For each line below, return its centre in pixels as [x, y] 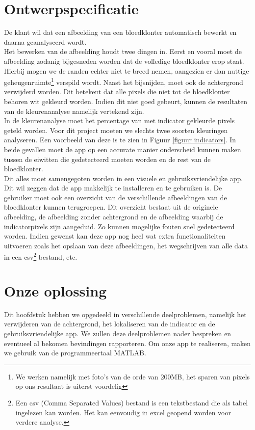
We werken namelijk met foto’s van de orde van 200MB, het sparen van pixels [133, 376]
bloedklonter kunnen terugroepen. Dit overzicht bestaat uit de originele [111, 207]
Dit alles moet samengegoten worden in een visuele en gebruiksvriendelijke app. [124, 178]
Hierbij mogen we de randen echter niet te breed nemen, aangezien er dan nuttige [127, 70]
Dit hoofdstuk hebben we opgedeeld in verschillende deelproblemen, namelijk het [125, 314]
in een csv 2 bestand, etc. [41, 256]
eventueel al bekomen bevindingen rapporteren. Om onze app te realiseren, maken [127, 343]
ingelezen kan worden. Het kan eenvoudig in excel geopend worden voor [123, 412]
